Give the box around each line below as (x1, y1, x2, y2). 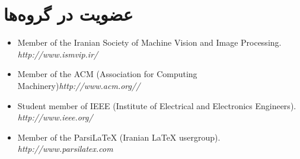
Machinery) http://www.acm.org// (17, 79, 141, 91)
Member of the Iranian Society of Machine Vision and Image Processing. (17, 36, 282, 49)
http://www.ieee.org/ (17, 111, 93, 123)
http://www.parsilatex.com (17, 142, 113, 155)
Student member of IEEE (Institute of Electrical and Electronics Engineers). (17, 99, 296, 112)
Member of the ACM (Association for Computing (17, 68, 197, 80)
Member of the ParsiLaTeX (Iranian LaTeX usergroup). (17, 131, 221, 143)
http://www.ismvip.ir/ (17, 47, 98, 60)
